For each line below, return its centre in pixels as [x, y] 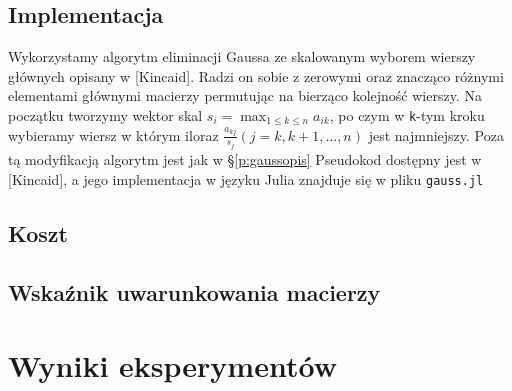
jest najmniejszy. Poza [436, 134]
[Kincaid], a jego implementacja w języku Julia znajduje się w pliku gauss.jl [246, 178]
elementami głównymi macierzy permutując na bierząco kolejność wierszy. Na [245, 95]
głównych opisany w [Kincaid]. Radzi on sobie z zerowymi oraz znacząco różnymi [256, 75]
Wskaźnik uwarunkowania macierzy [194, 291]
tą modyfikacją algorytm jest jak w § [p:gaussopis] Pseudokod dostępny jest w [245, 159]
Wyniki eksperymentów [172, 365]
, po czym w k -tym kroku [407, 114]
